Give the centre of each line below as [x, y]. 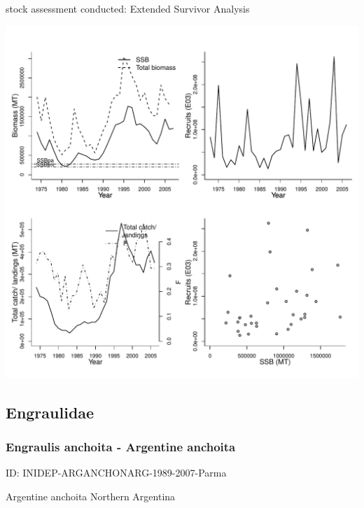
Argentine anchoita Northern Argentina [91, 496]
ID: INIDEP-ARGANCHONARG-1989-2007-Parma [116, 473]
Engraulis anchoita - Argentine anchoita [121, 446]
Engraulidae [50, 412]
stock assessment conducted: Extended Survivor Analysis [128, 8]
